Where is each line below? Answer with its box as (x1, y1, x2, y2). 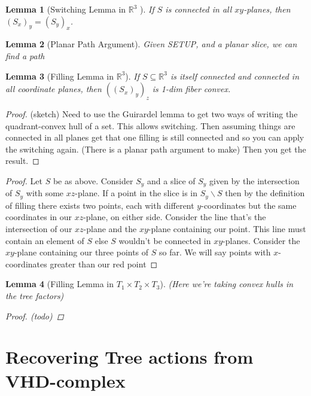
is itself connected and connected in (170, 69, 300, 82)
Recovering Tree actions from (5, 345, 254, 369)
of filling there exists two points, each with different (5, 199, 194, 211)
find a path (5, 49, 45, 62)
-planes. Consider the (222, 234, 300, 246)
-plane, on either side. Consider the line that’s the (83, 211, 266, 223)
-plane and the (83, 223, 137, 235)
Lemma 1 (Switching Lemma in (5, 3, 126, 15)
